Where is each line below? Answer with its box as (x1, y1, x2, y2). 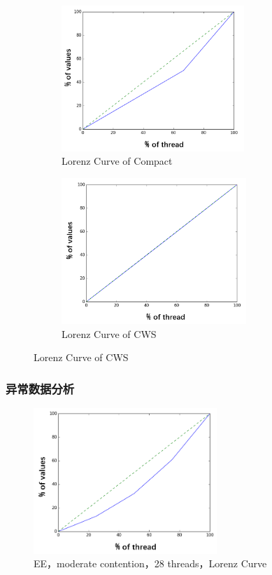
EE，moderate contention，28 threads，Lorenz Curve (34, 556, 267, 571)
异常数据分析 (6, 379, 75, 397)
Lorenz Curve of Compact (62, 154, 173, 168)
